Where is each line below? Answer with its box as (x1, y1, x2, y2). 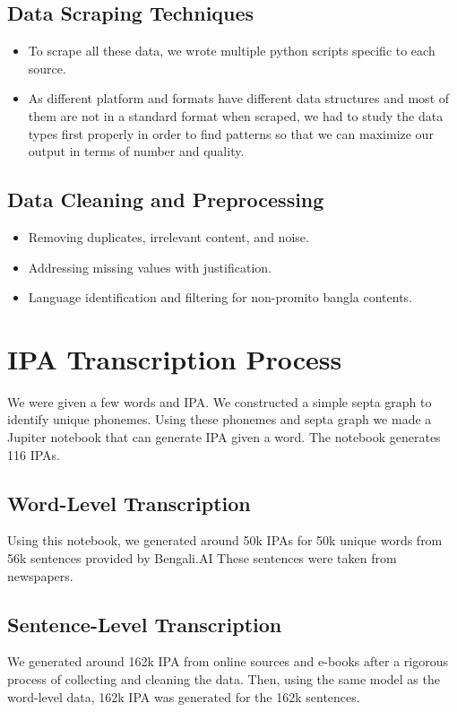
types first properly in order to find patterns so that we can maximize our (28, 124, 434, 143)
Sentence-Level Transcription (7, 610, 282, 638)
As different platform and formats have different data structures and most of (28, 89, 450, 108)
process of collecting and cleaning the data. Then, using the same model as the (7, 670, 440, 689)
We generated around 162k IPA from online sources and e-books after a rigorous (7, 652, 448, 671)
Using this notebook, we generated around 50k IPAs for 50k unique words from (7, 531, 443, 550)
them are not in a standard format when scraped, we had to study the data (28, 106, 444, 125)
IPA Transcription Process (7, 340, 342, 377)
